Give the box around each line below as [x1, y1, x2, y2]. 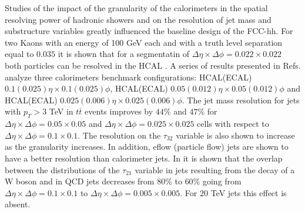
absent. [5, 198, 31, 210]
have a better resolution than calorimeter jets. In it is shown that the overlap [5, 152, 283, 164]
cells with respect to [197, 117, 269, 130]
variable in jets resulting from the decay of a [135, 163, 295, 176]
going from [202, 175, 242, 187]
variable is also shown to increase [176, 129, 295, 141]
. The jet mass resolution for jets [182, 93, 300, 106]
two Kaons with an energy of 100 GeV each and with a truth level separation [5, 36, 283, 48]
